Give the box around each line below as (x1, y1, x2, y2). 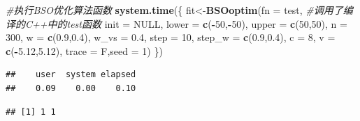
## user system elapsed (6, 70, 136, 80)
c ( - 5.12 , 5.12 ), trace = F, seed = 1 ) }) (6, 43, 163, 58)
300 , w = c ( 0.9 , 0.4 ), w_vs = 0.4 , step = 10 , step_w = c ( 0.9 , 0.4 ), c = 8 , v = (6, 30, 336, 45)
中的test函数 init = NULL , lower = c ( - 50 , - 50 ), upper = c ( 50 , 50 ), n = (47, 16, 347, 31)
